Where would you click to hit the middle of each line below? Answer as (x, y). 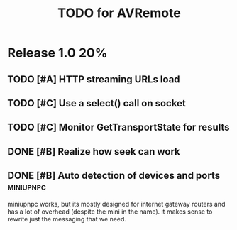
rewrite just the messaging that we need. (67, 219)
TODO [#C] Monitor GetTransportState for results (118, 127)
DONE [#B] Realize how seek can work (94, 152)
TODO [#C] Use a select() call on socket (97, 103)
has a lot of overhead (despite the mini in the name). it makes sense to (110, 212)
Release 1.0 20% (57, 53)
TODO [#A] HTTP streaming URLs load (94, 79)
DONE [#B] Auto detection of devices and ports (114, 176)
